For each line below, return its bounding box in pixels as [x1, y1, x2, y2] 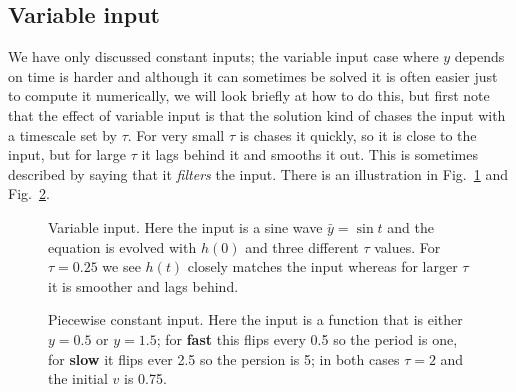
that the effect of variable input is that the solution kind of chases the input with [8, 104, 506, 125]
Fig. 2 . [8, 183, 50, 204]
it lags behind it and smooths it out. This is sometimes [141, 144, 478, 165]
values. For [374, 236, 441, 257]
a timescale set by [8, 124, 118, 145]
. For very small [127, 124, 225, 145]
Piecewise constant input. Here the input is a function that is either [48, 309, 463, 330]
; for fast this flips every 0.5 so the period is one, [156, 328, 458, 349]
